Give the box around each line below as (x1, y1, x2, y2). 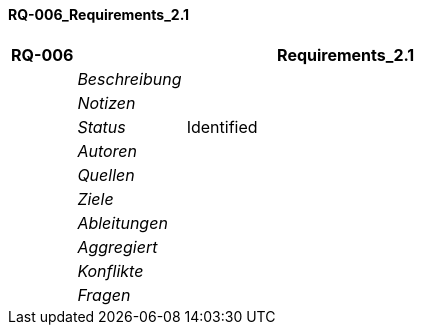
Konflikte (77, 260, 144, 281)
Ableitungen (77, 212, 168, 233)
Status (77, 116, 126, 137)
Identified (186, 116, 258, 137)
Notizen (77, 92, 136, 113)
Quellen (77, 164, 135, 185)
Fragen (77, 284, 131, 305)
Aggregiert (77, 236, 158, 257)
